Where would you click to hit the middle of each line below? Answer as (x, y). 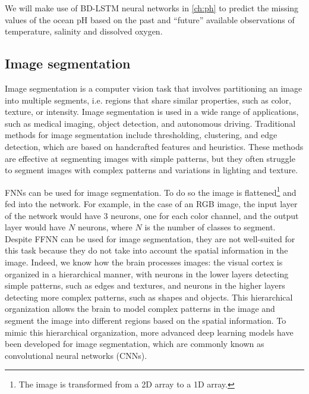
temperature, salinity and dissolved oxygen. (84, 31)
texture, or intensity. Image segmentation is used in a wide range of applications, (152, 112)
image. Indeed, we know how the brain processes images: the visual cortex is (144, 262)
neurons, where (105, 227)
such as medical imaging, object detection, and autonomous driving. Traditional (150, 123)
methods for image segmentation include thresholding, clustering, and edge (141, 135)
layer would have (35, 227)
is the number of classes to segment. (210, 227)
